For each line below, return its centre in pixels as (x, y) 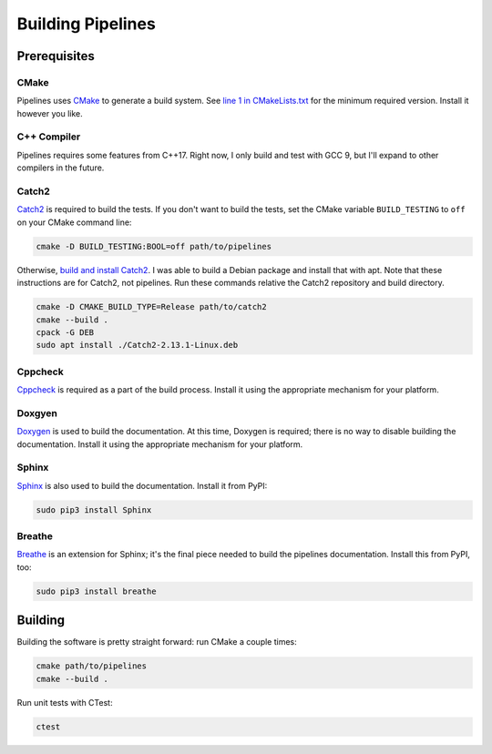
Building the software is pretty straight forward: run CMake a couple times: (157, 642)
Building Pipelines (87, 24)
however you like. (50, 113)
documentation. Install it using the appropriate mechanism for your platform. (160, 444)
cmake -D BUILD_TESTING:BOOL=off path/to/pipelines (154, 246)
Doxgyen (37, 413)
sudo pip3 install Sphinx (94, 509)
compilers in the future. (61, 168)
